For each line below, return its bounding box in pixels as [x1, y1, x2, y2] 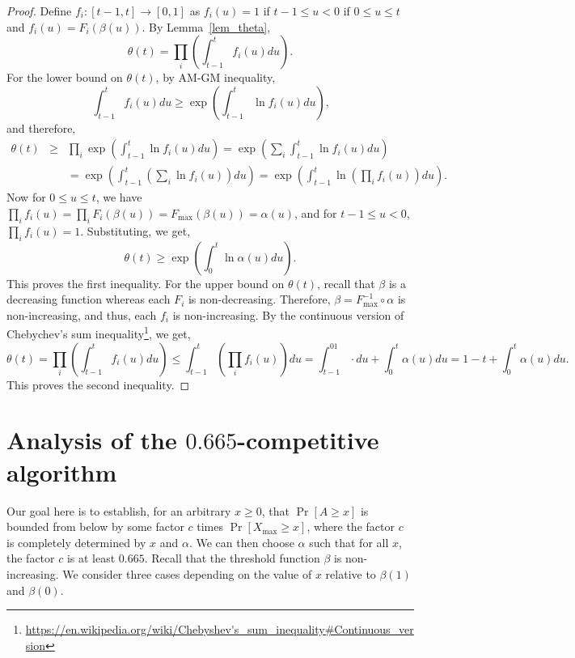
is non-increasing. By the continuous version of [172, 306, 404, 323]
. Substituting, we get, [80, 222, 191, 239]
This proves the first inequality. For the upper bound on [6, 274, 285, 291]
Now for [6, 189, 46, 206]
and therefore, [6, 119, 76, 136]
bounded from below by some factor [6, 518, 184, 535]
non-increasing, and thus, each [6, 306, 157, 323]
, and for [294, 205, 337, 222]
